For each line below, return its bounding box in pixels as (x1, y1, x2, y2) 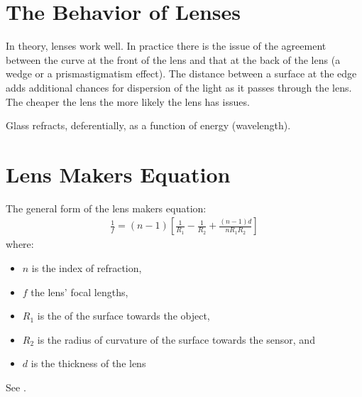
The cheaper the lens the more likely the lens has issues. (6, 94, 250, 109)
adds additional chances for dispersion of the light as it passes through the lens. (6, 80, 352, 94)
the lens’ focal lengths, (31, 284, 128, 299)
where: (6, 236, 34, 251)
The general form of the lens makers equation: (6, 200, 207, 215)
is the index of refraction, (31, 261, 142, 276)
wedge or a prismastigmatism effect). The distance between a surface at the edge (6, 66, 357, 81)
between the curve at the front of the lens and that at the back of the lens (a (6, 52, 341, 67)
